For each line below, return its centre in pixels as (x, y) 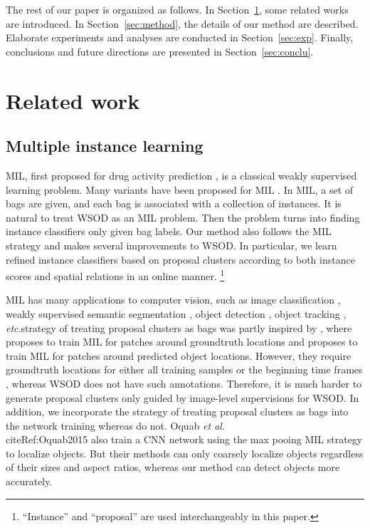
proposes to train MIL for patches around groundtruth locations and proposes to (182, 342)
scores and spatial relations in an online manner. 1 (115, 275)
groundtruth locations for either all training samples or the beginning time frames (184, 369)
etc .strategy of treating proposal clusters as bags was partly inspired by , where (179, 327)
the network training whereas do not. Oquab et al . (115, 425)
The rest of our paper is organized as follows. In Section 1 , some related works (177, 9)
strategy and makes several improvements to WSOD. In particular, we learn (171, 245)
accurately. (29, 481)
